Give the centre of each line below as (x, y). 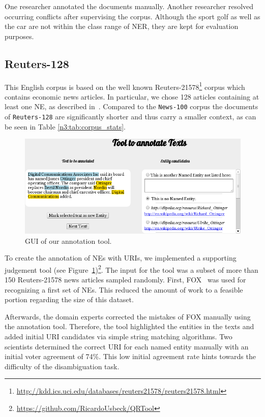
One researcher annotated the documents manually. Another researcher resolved (129, 6)
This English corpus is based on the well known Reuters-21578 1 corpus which (125, 86)
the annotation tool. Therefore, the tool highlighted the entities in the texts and (129, 326)
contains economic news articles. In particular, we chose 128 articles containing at (132, 96)
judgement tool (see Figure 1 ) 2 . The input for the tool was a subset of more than (131, 269)
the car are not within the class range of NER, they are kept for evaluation (122, 26)
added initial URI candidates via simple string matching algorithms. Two (119, 336)
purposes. (19, 36)
